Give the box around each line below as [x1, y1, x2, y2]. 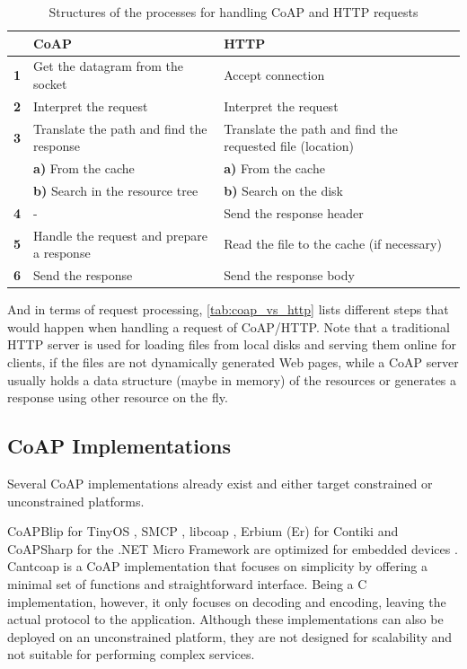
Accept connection [224, 66, 325, 84]
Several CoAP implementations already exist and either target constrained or [7, 473, 433, 492]
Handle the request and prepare [33, 225, 207, 244]
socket [33, 75, 67, 93]
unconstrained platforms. [7, 491, 145, 510]
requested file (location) [224, 136, 355, 155]
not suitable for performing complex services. [7, 645, 255, 664]
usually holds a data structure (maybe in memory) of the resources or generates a [7, 370, 457, 389]
